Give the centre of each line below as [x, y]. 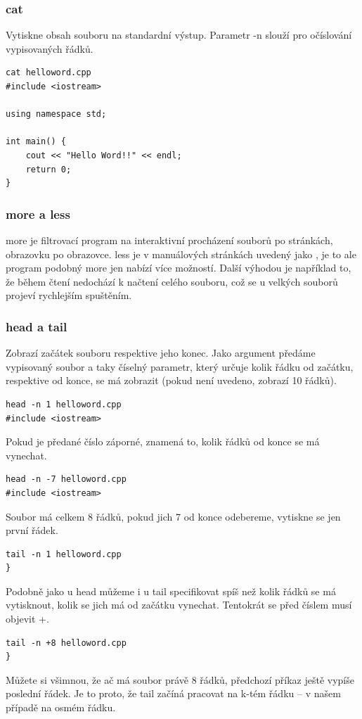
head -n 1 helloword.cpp [64, 404]
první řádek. [32, 530]
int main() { [36, 142]
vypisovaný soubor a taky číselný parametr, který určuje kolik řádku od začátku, [180, 366]
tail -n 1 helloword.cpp [64, 554]
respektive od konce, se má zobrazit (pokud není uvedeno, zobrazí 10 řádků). [171, 380]
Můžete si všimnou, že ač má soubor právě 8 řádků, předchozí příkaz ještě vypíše [180, 679]
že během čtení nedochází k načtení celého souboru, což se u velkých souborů [172, 281]
